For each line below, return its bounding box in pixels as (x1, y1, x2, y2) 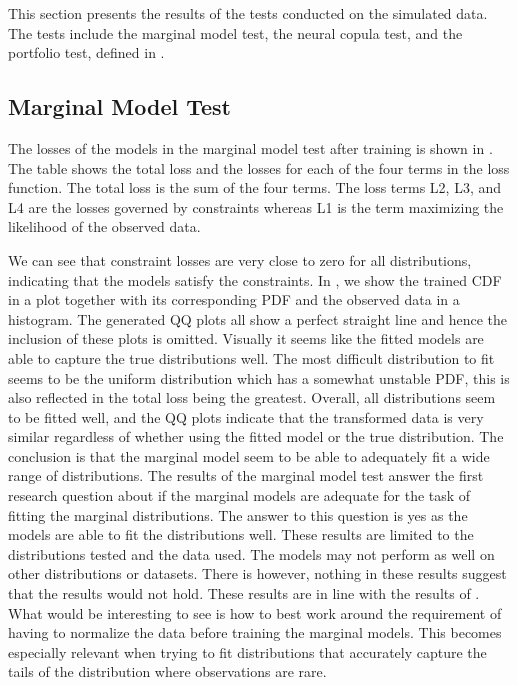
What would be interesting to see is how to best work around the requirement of (8, 602, 502, 623)
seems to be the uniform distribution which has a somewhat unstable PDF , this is (8, 367, 510, 388)
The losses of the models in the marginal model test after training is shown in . (8, 137, 493, 158)
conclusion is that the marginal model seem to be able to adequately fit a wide (8, 445, 490, 466)
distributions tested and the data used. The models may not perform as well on (8, 543, 495, 564)
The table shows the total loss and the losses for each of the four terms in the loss (8, 157, 510, 178)
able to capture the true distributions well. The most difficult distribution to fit (8, 347, 495, 368)
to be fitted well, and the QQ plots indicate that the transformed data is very (8, 406, 484, 427)
